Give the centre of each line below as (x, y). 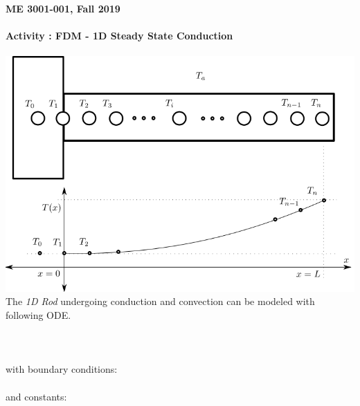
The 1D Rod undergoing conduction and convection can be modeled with (160, 301)
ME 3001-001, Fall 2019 (63, 8)
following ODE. (38, 315)
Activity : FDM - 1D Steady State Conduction (119, 36)
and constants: (36, 396)
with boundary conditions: (62, 369)
